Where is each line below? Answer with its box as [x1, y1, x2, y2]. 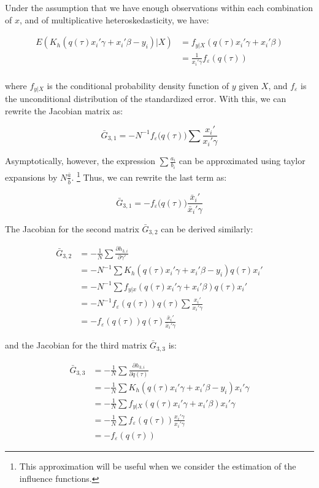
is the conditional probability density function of [47, 79, 229, 92]
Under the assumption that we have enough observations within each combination [5, 1, 313, 14]
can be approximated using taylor [179, 154, 306, 167]
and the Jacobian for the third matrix [5, 339, 147, 352]
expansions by [5, 170, 58, 183]
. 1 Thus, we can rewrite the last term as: [71, 168, 227, 183]
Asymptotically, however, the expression [5, 154, 155, 167]
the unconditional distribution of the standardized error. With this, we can [5, 92, 286, 105]
